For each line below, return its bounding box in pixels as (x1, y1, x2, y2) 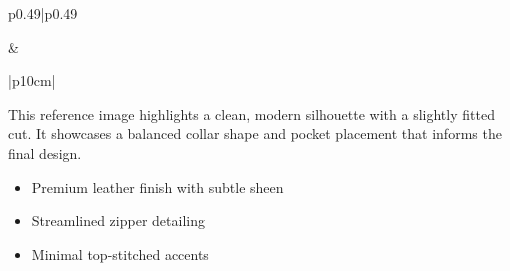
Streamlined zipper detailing (31, 210, 205, 231)
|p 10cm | (8, 70, 56, 91)
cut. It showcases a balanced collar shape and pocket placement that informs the (8, 123, 502, 144)
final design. (8, 142, 82, 163)
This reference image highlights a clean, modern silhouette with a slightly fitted (8, 103, 495, 124)
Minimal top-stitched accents (31, 243, 209, 264)
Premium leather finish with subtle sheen (31, 176, 284, 197)
